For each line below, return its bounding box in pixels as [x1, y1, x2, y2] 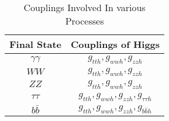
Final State [9, 37, 61, 51]
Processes [65, 14, 104, 27]
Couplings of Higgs [71, 37, 160, 51]
